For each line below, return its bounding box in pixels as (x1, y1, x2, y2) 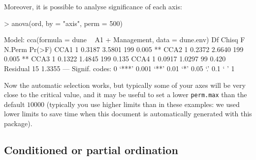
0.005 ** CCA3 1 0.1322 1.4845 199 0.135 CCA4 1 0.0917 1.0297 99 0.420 (4, 53, 226, 64)
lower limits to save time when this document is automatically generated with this (4, 108, 252, 119)
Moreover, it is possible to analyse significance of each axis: (4, 1, 182, 11)
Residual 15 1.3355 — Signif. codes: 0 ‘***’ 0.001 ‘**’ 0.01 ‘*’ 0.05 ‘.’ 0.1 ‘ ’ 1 (4, 63, 235, 73)
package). (4, 118, 32, 128)
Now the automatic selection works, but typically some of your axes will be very (4, 80, 246, 90)
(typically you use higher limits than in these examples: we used (46, 99, 240, 109)
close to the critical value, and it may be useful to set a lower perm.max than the (4, 89, 247, 100)
